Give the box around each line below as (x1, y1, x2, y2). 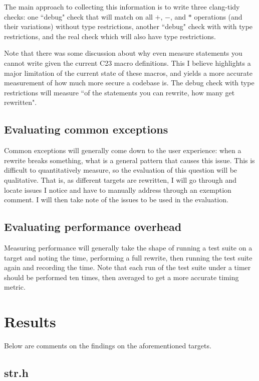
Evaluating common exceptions (4, 121, 168, 137)
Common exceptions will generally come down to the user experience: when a (4, 145, 241, 156)
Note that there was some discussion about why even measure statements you (4, 48, 242, 58)
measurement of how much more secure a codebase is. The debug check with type (4, 77, 254, 88)
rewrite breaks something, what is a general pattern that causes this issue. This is (4, 155, 255, 165)
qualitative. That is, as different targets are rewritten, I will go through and (4, 174, 237, 185)
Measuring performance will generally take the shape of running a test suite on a (4, 242, 252, 252)
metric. (4, 282, 26, 292)
